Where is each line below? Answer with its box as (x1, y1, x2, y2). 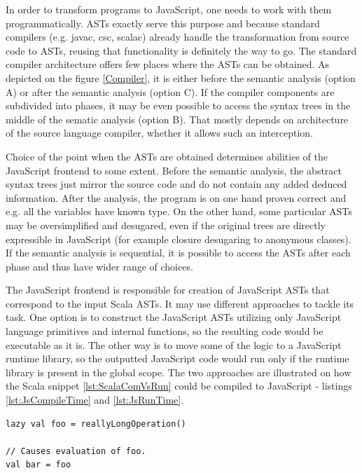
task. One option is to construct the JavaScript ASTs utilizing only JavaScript (6, 310, 342, 324)
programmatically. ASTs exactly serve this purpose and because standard (6, 15, 320, 30)
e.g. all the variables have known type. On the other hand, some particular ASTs (6, 204, 352, 219)
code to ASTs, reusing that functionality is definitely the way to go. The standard (6, 43, 357, 57)
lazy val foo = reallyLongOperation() (6, 418, 186, 429)
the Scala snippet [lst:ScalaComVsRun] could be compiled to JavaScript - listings (6, 378, 352, 393)
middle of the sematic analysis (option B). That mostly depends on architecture (6, 111, 349, 126)
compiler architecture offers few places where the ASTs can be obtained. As (6, 57, 330, 71)
